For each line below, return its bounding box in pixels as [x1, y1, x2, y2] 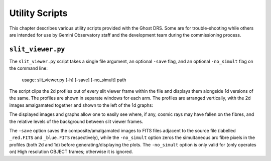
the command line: [9, 65, 48, 71]
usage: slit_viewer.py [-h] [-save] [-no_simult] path [22, 77, 126, 83]
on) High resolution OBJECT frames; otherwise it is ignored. [9, 148, 133, 155]
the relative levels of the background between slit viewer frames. [9, 118, 144, 124]
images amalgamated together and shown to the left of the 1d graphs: [9, 102, 153, 108]
